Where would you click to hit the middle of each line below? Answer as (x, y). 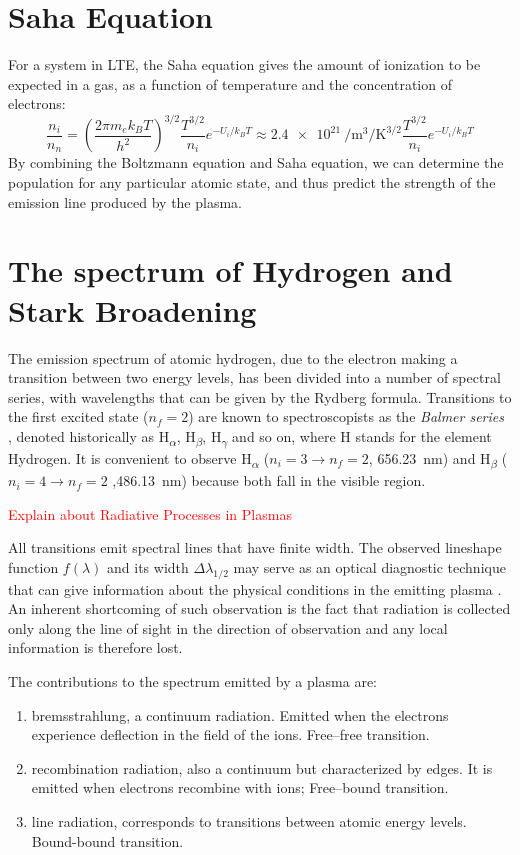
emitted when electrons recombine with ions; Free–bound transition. (240, 787)
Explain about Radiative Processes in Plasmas (150, 513)
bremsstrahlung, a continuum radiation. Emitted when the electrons (240, 714)
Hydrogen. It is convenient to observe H (130, 458)
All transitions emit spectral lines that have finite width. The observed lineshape (255, 547)
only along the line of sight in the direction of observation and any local (228, 627)
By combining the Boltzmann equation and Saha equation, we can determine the (256, 162)
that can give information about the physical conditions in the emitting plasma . (255, 588)
